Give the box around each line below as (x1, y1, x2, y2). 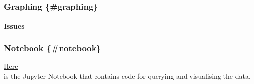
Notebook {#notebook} (4, 42, 101, 54)
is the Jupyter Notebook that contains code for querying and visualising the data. (4, 70, 251, 81)
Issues (4, 21, 25, 31)
